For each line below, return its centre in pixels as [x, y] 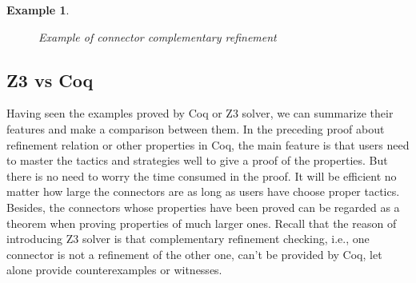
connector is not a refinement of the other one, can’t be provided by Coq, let [194, 254]
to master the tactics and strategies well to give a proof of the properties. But [197, 160]
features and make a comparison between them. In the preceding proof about [196, 128]
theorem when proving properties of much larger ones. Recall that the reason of [202, 223]
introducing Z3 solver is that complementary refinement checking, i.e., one [188, 239]
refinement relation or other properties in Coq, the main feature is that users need [208, 144]
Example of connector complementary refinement [158, 36]
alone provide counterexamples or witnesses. [114, 270]
